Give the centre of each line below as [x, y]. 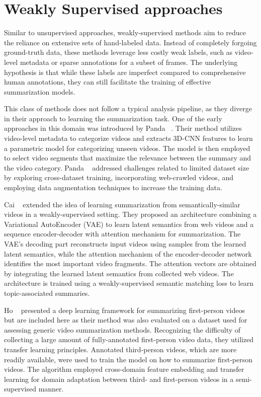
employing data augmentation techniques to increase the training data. [113, 187]
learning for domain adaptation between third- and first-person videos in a [119, 379]
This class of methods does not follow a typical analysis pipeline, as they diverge [128, 108]
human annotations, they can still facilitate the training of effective [108, 82]
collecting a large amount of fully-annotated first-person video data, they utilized [129, 339]
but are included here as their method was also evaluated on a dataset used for [126, 320]
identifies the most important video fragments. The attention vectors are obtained [130, 263]
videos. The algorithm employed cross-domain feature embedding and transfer [124, 369]
